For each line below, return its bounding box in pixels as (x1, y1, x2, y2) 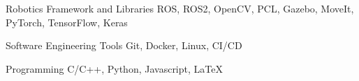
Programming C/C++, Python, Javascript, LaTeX (6, 61, 223, 75)
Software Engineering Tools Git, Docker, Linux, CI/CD (6, 38, 242, 53)
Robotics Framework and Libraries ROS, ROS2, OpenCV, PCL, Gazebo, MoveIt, (6, 1, 354, 15)
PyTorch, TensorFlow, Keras (6, 15, 128, 29)
